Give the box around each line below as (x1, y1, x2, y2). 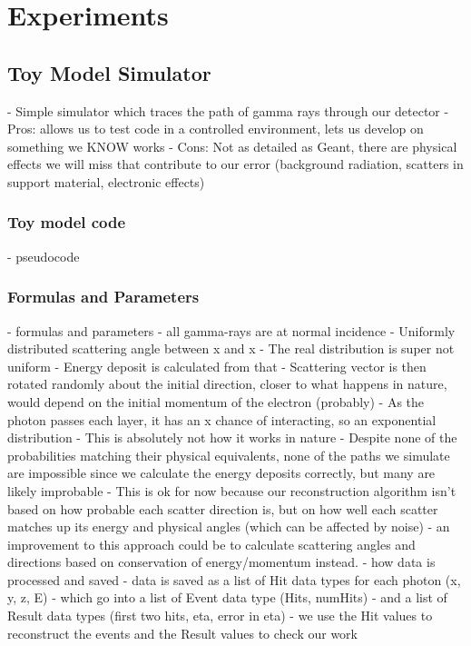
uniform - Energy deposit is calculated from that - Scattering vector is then (7, 356, 427, 375)
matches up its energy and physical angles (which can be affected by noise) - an (7, 517, 450, 536)
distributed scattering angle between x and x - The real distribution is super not (7, 339, 455, 358)
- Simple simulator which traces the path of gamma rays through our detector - (7, 101, 449, 120)
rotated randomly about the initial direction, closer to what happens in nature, (7, 374, 447, 393)
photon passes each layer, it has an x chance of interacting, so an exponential (7, 410, 437, 429)
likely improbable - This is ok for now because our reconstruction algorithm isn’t (7, 481, 456, 500)
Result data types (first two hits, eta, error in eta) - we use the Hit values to (7, 606, 433, 625)
